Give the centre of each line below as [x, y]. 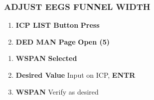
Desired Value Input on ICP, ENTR [76, 75]
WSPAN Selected [46, 58]
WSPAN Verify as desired [57, 91]
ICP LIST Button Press [58, 25]
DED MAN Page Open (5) [63, 41]
